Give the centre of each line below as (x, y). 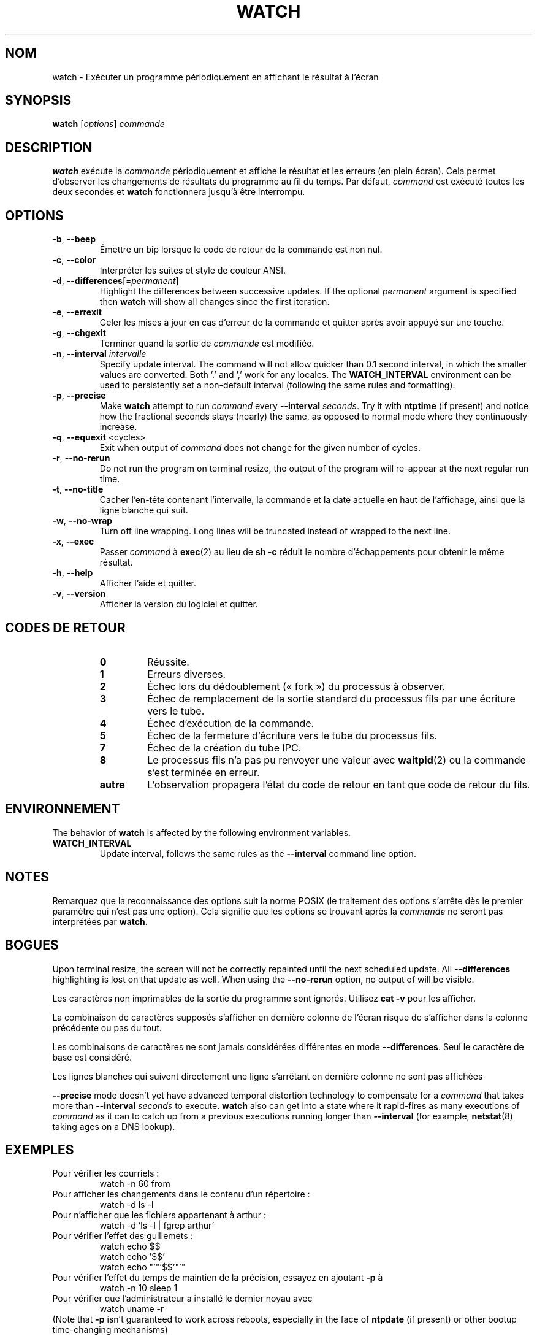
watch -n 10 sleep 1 (139, 1288)
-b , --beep (74, 239)
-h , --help (73, 573)
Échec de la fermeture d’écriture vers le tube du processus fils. (292, 735)
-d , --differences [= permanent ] (116, 281)
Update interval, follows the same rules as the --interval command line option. (258, 853)
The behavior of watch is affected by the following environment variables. (202, 832)
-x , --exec (73, 542)
